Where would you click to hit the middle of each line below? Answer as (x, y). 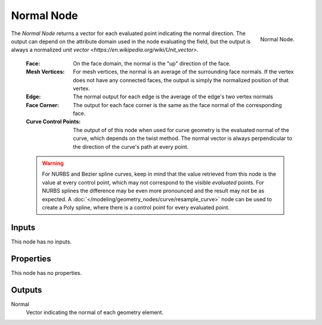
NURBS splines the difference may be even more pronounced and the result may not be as (153, 191)
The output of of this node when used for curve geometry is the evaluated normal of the (181, 130)
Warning (53, 163)
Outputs (27, 290)
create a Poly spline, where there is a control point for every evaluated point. (136, 207)
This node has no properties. (47, 273)
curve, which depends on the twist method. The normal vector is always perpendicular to (182, 138)
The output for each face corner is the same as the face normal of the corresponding (178, 105)
